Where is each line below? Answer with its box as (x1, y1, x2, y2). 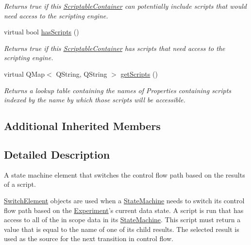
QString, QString (56, 68, 107, 79)
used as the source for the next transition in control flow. (4, 233, 173, 244)
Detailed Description (4, 147, 110, 162)
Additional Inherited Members (4, 118, 161, 133)
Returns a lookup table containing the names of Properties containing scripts (4, 85, 232, 95)
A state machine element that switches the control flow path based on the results (4, 169, 245, 180)
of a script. (4, 179, 36, 189)
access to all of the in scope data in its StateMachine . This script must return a (4, 214, 241, 225)
